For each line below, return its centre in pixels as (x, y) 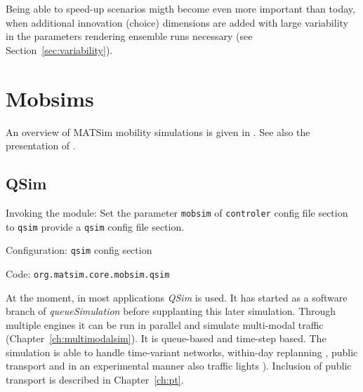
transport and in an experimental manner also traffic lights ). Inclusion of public (179, 366)
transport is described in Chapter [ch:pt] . (95, 380)
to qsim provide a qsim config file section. (95, 226)
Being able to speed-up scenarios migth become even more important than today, (180, 8)
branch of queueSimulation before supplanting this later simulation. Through (171, 311)
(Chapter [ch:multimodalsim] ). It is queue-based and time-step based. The (166, 338)
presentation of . (41, 146)
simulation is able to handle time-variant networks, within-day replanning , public (182, 352)
